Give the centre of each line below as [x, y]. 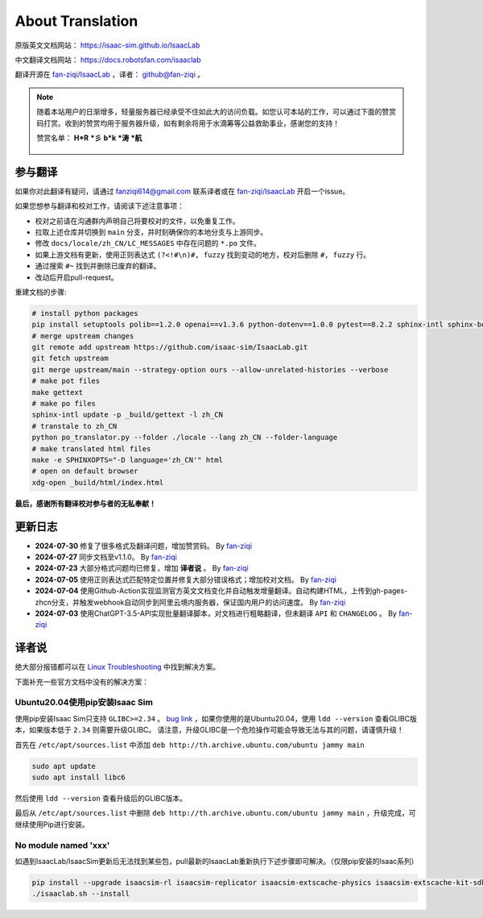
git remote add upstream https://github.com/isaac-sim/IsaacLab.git [170, 347]
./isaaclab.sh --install [81, 894]
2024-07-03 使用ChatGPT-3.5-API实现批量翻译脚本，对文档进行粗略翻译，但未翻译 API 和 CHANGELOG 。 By [216, 613]
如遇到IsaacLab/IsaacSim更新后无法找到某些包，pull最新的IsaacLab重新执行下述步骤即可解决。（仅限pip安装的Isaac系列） [217, 861]
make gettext [58, 392]
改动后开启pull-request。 [76, 277]
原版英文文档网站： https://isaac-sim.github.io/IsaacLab [107, 45]
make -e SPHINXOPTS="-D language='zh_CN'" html [127, 460]
